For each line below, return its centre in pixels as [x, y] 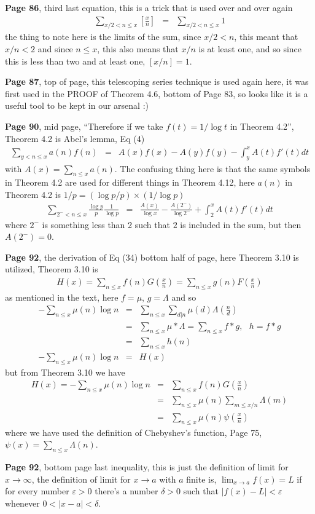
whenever [22, 503]
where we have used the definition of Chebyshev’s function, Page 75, [134, 432]
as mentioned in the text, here [62, 297]
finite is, [201, 479]
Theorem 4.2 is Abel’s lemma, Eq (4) [75, 138]
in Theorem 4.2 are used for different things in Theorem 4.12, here [130, 182]
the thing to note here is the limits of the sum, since [103, 37]
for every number [37, 491]
